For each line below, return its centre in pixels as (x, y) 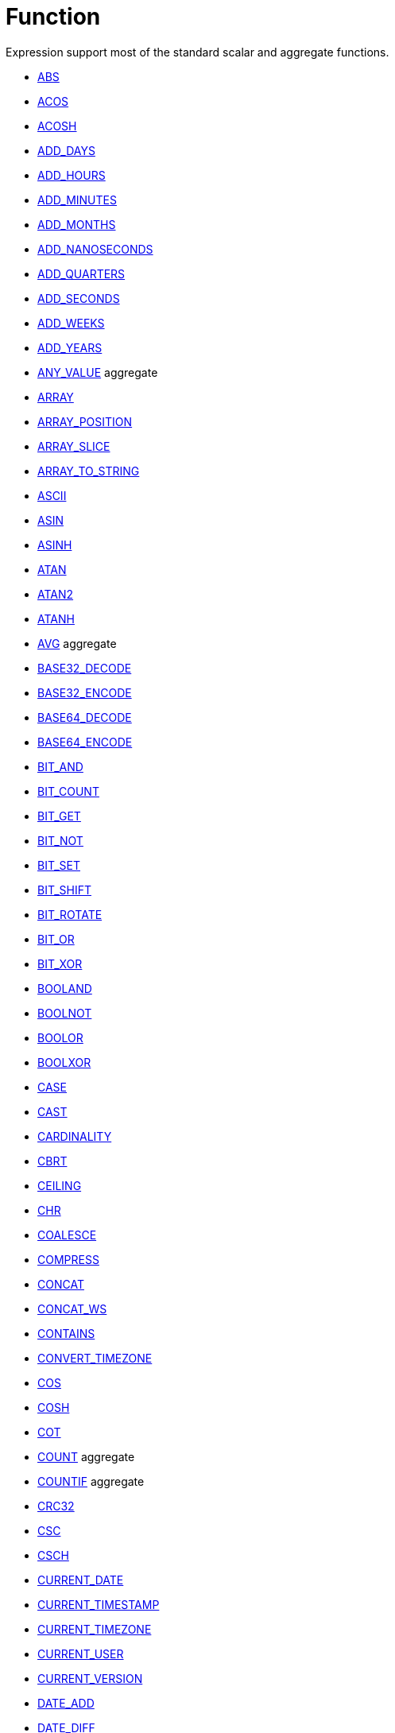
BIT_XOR (60, 963)
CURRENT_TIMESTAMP (99, 1604)
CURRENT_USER (81, 1654)
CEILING (60, 1185)
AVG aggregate (77, 643)
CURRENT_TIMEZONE (95, 1629)
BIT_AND (60, 766)
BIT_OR (56, 939)
